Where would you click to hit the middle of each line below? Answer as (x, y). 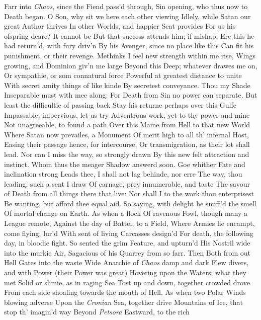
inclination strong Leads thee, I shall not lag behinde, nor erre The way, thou (123, 174)
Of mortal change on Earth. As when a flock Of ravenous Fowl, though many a (126, 213)
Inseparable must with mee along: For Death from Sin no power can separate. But (131, 95)
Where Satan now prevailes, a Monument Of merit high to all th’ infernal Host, (126, 134)
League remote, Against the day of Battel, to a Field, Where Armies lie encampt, (129, 223)
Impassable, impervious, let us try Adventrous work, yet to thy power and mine (127, 114)
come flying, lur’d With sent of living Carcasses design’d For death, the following (129, 233)
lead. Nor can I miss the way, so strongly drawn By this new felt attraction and (127, 154)
